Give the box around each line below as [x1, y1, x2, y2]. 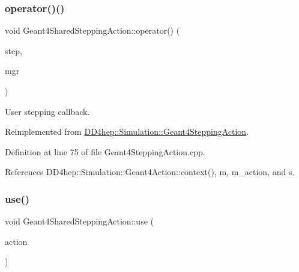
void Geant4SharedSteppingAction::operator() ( [5, 24, 180, 37]
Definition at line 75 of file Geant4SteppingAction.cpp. [5, 145, 205, 158]
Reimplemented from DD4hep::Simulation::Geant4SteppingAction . [5, 125, 249, 138]
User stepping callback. [5, 105, 90, 117]
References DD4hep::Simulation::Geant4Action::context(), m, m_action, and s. [5, 165, 295, 178]
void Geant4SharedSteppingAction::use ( [5, 215, 154, 227]
